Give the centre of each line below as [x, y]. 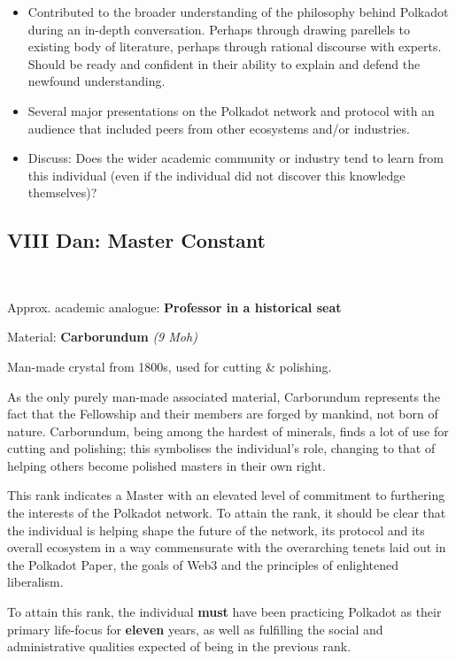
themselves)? [62, 192]
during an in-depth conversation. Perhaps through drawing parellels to [219, 29]
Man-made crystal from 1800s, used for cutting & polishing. [170, 366]
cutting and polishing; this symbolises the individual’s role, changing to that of [221, 448]
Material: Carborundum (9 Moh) [102, 337]
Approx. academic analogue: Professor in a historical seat [174, 307]
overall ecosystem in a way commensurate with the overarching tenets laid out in [227, 547]
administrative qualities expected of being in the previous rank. [179, 646]
